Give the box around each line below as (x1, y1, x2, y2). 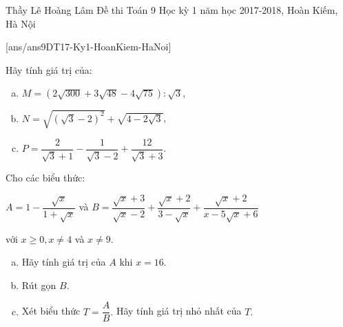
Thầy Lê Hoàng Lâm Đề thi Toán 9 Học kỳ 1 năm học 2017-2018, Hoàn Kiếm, (6, 3, 338, 17)
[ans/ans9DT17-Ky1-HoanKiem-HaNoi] (6, 39, 171, 54)
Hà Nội (6, 16, 36, 30)
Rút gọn (21, 277, 56, 292)
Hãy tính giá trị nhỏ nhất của (116, 304, 242, 318)
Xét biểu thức (21, 304, 81, 318)
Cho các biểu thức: (6, 170, 85, 185)
